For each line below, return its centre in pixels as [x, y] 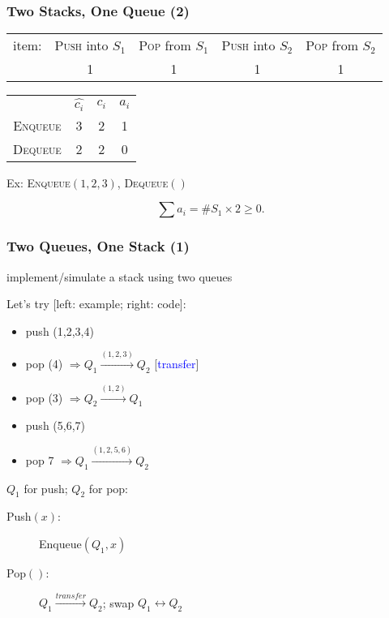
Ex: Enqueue [38, 182]
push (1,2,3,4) [60, 330]
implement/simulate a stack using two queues [120, 276]
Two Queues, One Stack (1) [98, 246]
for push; [46, 488]
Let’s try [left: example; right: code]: [96, 304]
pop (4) [44, 364]
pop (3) [44, 397]
